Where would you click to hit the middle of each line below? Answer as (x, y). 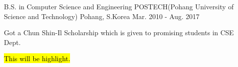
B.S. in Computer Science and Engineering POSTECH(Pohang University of (119, 6)
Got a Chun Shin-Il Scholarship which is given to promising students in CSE (119, 33)
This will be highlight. (37, 58)
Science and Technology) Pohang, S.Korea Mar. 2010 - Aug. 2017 (102, 16)
